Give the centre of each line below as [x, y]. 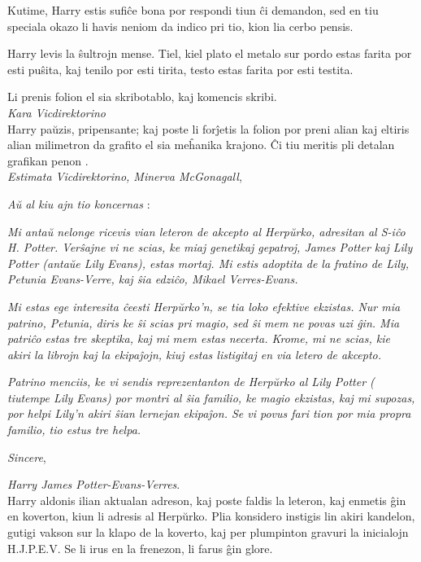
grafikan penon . [48, 160]
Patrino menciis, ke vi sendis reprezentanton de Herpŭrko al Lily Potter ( [191, 382]
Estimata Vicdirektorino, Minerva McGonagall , [125, 176]
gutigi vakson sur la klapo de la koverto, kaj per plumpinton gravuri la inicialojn [208, 532]
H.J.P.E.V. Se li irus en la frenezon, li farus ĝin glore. [140, 548]
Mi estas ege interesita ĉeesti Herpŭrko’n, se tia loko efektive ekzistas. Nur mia [204, 306]
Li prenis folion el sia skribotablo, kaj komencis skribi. [142, 97]
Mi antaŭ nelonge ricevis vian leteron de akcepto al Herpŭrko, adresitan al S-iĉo [206, 231]
